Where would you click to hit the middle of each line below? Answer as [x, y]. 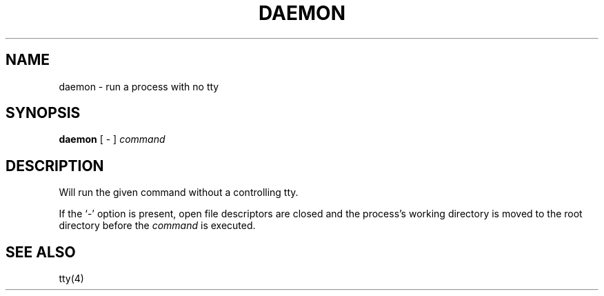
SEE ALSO [41, 252]
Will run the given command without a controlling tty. [179, 193]
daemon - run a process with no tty [139, 86]
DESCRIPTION [55, 166]
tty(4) [71, 279]
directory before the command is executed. [157, 226]
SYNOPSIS [43, 113]
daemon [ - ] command [112, 139]
